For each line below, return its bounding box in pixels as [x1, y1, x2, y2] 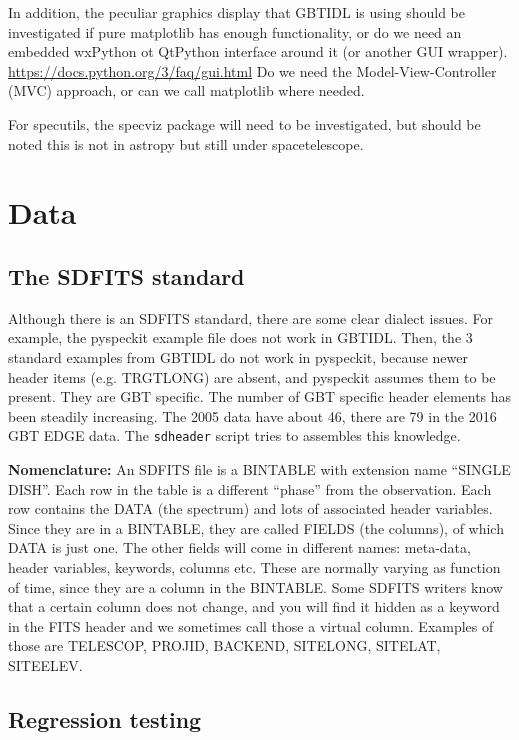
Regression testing [8, 703, 202, 734]
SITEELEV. [8, 654, 83, 675]
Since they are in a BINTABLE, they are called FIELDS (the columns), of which [8, 517, 504, 538]
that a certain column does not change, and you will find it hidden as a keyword [8, 596, 500, 617]
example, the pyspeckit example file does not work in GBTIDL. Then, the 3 [8, 327, 473, 348]
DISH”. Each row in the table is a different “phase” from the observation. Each [8, 478, 492, 499]
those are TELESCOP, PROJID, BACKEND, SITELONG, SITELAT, [8, 635, 441, 656]
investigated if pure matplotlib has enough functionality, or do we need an [8, 21, 462, 42]
